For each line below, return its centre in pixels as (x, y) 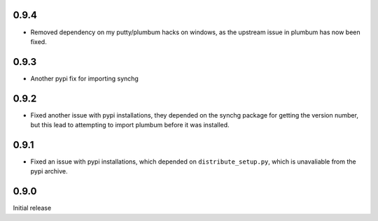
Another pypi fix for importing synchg (85, 78)
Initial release (32, 208)
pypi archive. (49, 171)
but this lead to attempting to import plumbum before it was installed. (130, 125)
